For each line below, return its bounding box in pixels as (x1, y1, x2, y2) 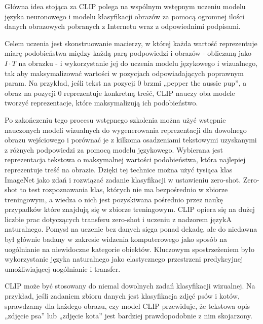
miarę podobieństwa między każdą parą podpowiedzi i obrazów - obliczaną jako (5, 48, 252, 58)
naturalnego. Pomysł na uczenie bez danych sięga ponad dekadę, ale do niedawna (5, 224, 257, 234)
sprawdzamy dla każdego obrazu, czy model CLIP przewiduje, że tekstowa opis (5, 300, 250, 311)
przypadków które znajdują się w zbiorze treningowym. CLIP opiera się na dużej (5, 204, 255, 214)
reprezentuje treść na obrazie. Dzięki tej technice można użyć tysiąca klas (5, 164, 233, 174)
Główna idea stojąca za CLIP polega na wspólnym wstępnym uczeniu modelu (5, 1, 246, 11)
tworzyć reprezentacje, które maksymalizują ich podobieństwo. (5, 97, 198, 108)
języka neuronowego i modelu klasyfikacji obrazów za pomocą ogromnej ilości (5, 11, 245, 21)
